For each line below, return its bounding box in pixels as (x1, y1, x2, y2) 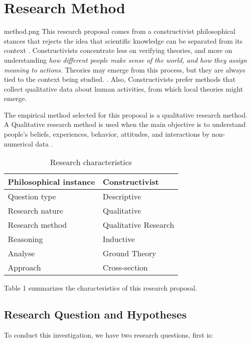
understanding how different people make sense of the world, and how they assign (4, 54, 247, 65)
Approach (8, 262, 41, 273)
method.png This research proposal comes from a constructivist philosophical (4, 26, 236, 36)
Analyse (8, 247, 35, 259)
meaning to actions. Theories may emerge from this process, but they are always (4, 64, 246, 74)
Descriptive (103, 191, 141, 202)
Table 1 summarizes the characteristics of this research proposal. (4, 283, 197, 293)
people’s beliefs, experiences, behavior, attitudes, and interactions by (4, 129, 210, 139)
